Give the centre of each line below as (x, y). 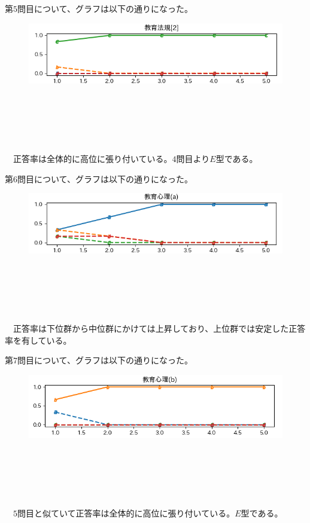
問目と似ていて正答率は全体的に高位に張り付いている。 (126, 513)
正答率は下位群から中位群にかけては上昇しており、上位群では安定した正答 (159, 328)
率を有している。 (38, 340)
